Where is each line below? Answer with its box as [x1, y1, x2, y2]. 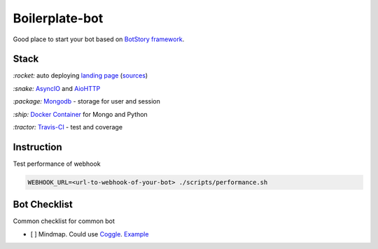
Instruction [13, 141, 62, 153]
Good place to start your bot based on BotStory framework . [13, 35, 185, 43]
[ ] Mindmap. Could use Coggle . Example [30, 229, 149, 238]
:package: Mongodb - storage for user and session [13, 97, 161, 106]
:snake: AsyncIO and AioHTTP [13, 84, 101, 92]
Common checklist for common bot [13, 217, 115, 225]
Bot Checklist [13, 199, 73, 211]
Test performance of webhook [13, 159, 101, 168]
